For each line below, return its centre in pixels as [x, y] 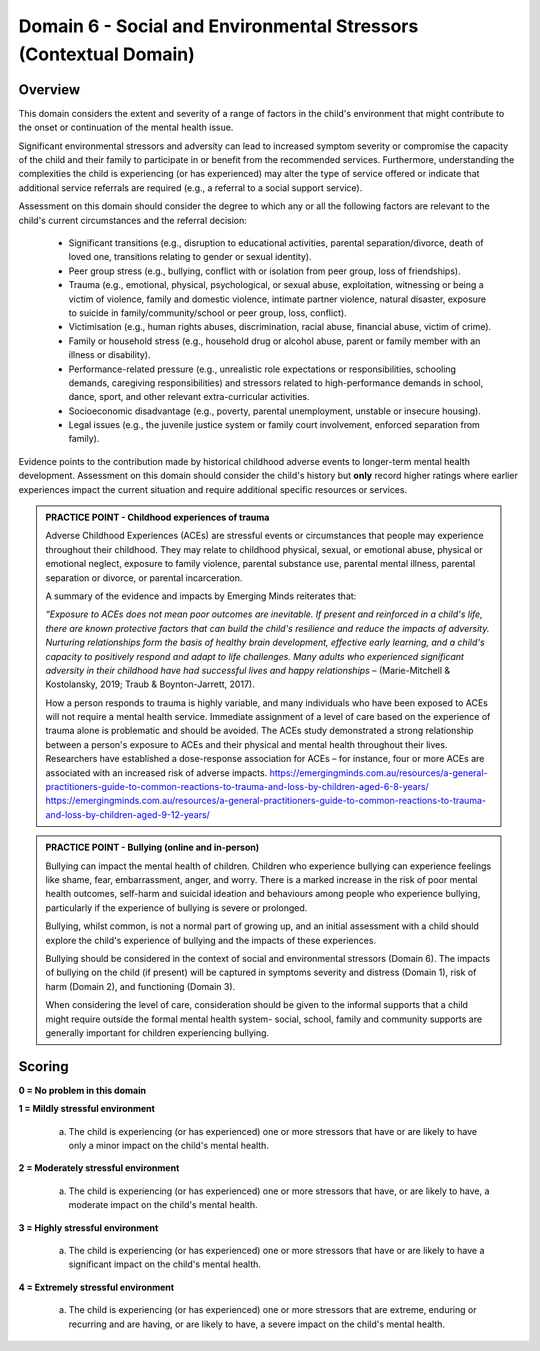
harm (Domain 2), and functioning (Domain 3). [140, 986]
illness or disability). [109, 355]
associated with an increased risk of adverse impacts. [156, 772]
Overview [49, 89]
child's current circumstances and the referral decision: [132, 220]
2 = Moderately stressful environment [99, 1168]
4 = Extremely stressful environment [96, 1287]
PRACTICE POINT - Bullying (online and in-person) [152, 847]
